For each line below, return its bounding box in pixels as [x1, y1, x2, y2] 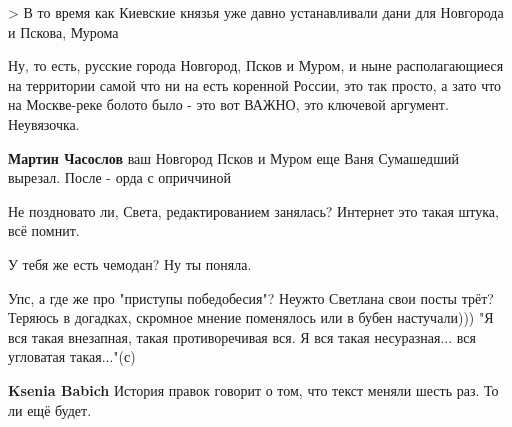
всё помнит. [8, 220, 80, 241]
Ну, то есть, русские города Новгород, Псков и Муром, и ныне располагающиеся [8, 55, 504, 76]
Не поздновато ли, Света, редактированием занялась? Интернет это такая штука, [8, 200, 499, 221]
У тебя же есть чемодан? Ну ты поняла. [8, 253, 252, 274]
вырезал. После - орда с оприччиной [8, 167, 231, 188]
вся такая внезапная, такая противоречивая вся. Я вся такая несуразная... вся [8, 326, 476, 347]
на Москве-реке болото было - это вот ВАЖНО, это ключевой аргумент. [8, 94, 449, 115]
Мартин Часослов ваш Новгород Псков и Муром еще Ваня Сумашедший [8, 147, 459, 168]
